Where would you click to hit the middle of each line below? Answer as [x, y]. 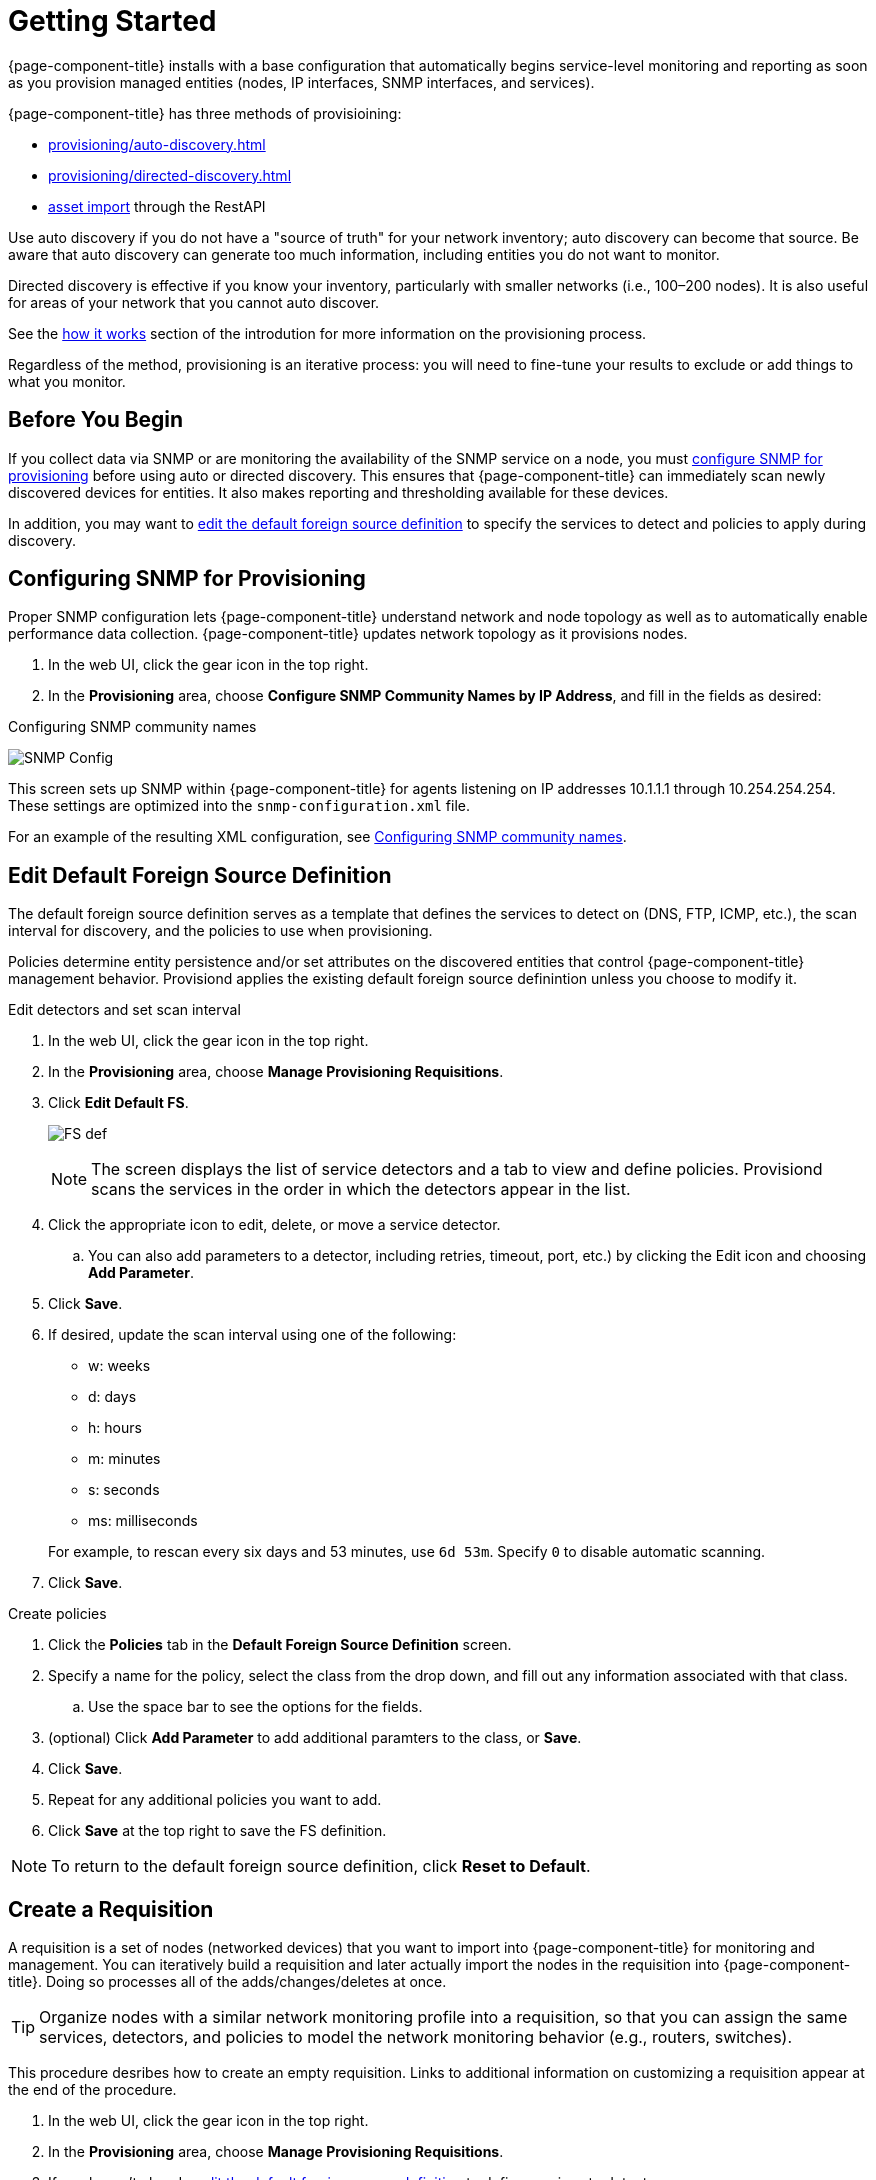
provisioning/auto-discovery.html [157, 144]
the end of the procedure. [92, 2090]
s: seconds [124, 1490]
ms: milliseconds [143, 1521]
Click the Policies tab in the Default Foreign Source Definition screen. [280, 1645]
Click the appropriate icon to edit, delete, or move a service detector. [274, 1225]
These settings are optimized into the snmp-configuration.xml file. [239, 806]
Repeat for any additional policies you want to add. [215, 1800]
